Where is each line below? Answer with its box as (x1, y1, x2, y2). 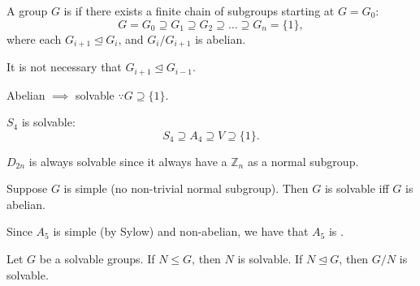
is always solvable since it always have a (28, 152, 227, 169)
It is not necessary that (6, 58, 122, 75)
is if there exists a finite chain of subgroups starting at (63, 2, 335, 19)
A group (6, 2, 48, 19)
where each (6, 30, 62, 47)
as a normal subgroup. (247, 152, 359, 169)
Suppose (6, 180, 48, 197)
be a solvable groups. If (39, 250, 155, 267)
